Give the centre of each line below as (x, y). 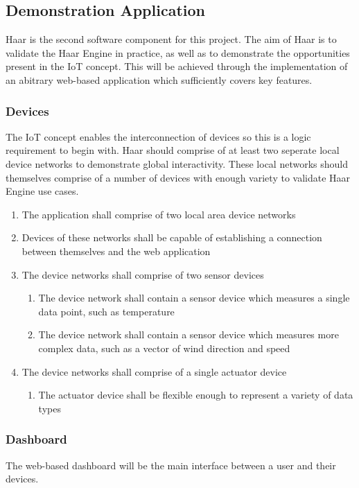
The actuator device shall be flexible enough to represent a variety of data (196, 395)
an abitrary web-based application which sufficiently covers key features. (159, 79)
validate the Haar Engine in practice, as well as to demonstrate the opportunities (178, 52)
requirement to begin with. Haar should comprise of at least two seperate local (173, 150)
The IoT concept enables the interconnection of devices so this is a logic (158, 136)
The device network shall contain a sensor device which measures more (189, 334)
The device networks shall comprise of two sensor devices (143, 274)
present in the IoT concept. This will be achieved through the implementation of (177, 66)
